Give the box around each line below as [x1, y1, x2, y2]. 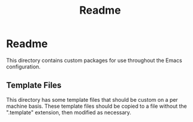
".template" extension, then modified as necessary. [6, 108, 132, 116]
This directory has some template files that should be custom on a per [6, 96, 178, 103]
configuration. [6, 63, 41, 70]
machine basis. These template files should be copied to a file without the [6, 102, 188, 110]
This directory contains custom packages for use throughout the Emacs [6, 57, 183, 64]
